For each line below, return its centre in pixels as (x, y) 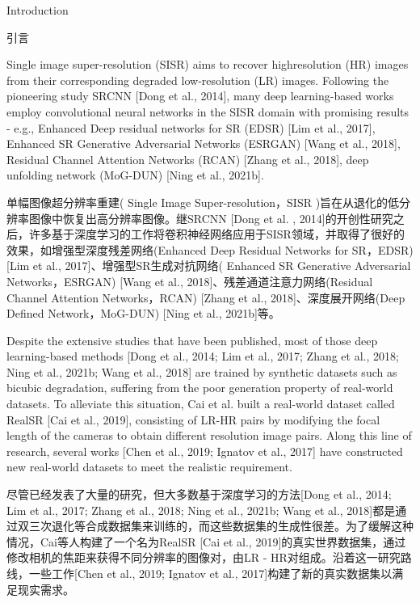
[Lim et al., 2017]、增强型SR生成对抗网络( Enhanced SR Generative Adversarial (209, 266)
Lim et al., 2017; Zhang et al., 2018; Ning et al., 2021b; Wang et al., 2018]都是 (201, 510)
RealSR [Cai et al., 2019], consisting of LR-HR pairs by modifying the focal (193, 419)
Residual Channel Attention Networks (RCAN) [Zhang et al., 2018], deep (188, 159)
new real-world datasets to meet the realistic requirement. (149, 467)
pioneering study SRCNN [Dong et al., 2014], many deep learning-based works (200, 96)
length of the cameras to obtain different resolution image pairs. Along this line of (209, 435)
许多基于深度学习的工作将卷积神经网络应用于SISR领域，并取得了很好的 (216, 234)
